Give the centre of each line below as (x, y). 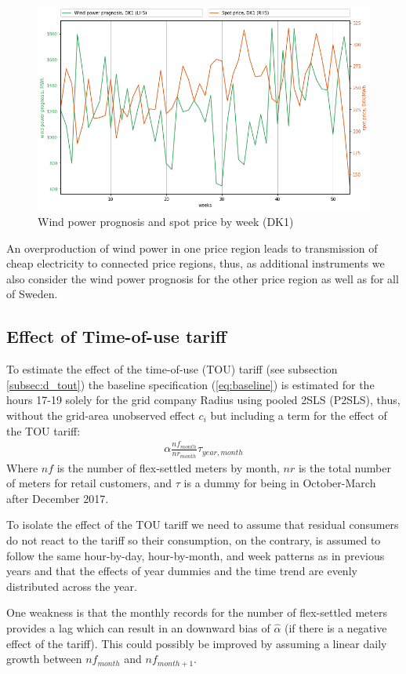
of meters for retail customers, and (89, 483)
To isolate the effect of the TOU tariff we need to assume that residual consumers (203, 525)
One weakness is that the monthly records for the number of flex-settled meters (197, 612)
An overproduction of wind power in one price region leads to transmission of (192, 248)
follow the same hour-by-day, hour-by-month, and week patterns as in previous (196, 555)
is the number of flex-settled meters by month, (168, 467)
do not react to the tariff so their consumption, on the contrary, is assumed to (194, 540)
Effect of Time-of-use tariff (116, 336)
